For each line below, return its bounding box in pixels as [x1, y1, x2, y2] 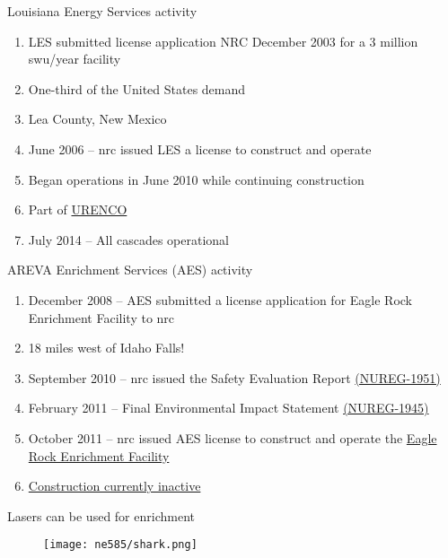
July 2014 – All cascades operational [28, 230, 230, 248]
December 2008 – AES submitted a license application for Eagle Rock [28, 290, 413, 309]
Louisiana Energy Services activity [7, 2, 198, 20]
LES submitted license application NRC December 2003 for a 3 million [28, 31, 418, 50]
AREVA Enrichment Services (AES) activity [7, 260, 253, 279]
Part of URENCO [28, 200, 127, 219]
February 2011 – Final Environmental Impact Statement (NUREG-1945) [28, 398, 429, 417]
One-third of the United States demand [28, 79, 246, 98]
